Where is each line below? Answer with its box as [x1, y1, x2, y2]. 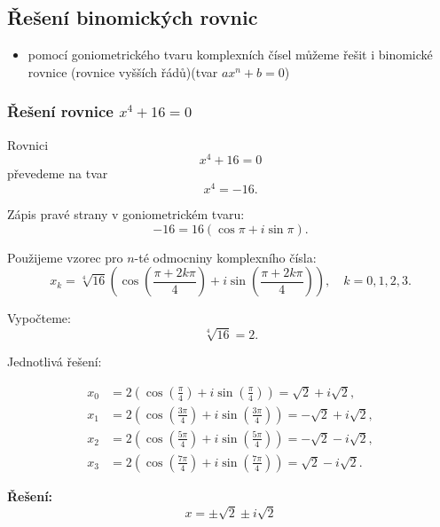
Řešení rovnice [7, 100, 114, 122]
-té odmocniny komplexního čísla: [134, 248, 317, 266]
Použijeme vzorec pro [7, 248, 123, 266]
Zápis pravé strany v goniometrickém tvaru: [7, 204, 245, 223]
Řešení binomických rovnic [7, 4, 258, 31]
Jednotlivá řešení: [7, 352, 102, 371]
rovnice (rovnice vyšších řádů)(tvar [27, 62, 218, 81]
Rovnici [7, 135, 49, 153]
